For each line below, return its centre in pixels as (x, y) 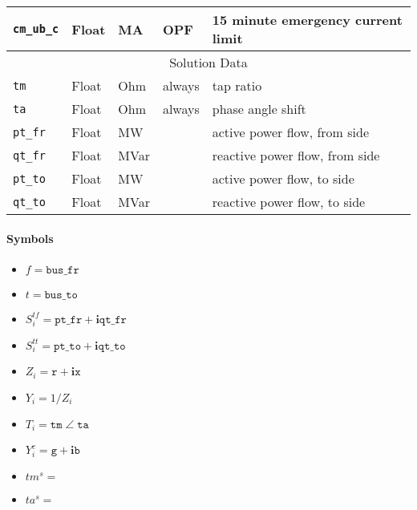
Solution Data (208, 62)
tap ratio (237, 85)
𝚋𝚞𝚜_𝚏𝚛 (63, 270)
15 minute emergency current (307, 20)
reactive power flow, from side (296, 155)
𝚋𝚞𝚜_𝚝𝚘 (61, 295)
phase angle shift (259, 109)
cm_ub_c (36, 29)
